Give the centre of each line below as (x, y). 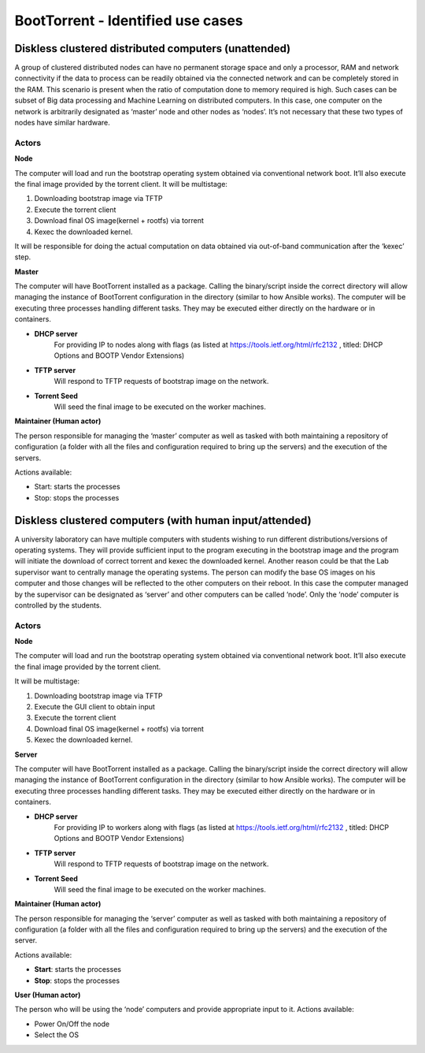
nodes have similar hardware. (62, 123)
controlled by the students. (58, 605)
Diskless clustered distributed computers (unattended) (153, 48)
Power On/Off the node (72, 1024)
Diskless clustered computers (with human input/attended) (163, 520)
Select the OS (56, 1035)
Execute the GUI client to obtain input (94, 707)
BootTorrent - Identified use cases (129, 20)
